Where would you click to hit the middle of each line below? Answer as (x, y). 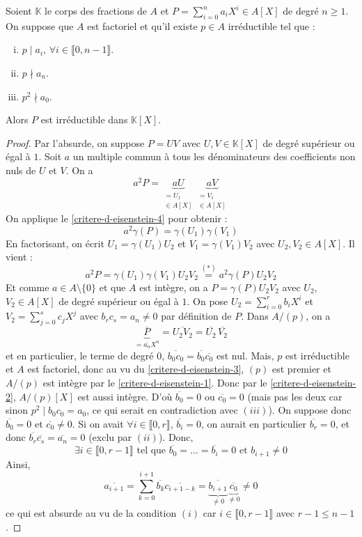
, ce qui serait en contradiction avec (162, 410)
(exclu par (110, 437)
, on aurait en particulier (254, 423)
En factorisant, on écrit (55, 243)
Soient (19, 10)
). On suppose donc (310, 410)
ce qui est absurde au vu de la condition (91, 512)
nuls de (21, 170)
